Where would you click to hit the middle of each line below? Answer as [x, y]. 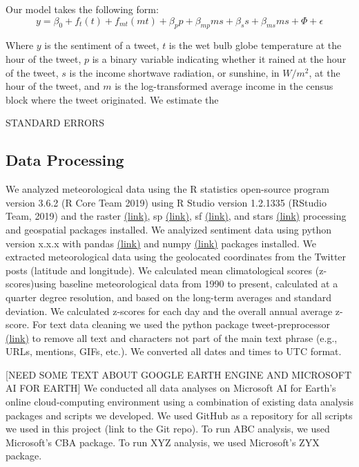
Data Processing [65, 160]
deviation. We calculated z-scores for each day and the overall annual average [169, 311]
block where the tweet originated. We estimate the [112, 99]
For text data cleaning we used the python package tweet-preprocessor [181, 324]
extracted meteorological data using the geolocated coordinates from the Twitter [176, 257]
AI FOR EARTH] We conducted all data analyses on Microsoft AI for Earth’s [171, 388]
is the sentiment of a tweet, [102, 45]
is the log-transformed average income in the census [224, 86]
